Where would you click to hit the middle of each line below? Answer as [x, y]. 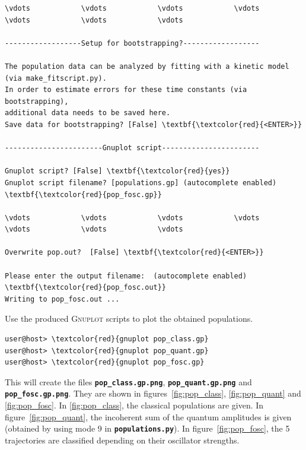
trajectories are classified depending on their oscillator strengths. [122, 440]
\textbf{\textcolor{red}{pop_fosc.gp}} [83, 194]
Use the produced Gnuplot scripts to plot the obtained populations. [129, 319]
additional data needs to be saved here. [88, 113]
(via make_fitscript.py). [56, 78]
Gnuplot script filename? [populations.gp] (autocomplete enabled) [141, 183]
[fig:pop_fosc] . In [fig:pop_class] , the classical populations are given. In [134, 405]
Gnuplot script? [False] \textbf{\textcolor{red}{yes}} [117, 171]
